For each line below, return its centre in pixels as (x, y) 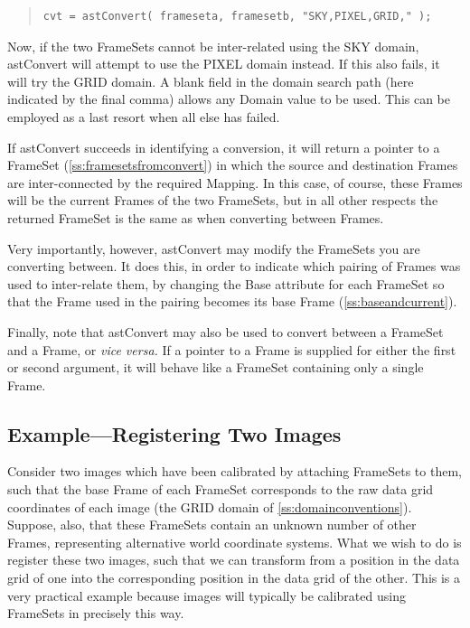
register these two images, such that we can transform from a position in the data (234, 560)
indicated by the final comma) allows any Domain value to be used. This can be (229, 99)
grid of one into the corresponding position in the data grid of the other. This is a (234, 578)
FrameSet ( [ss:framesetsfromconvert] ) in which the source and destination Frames (233, 165)
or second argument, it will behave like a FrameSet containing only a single (216, 367)
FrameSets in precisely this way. (96, 613)
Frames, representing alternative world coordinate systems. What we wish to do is (235, 542)
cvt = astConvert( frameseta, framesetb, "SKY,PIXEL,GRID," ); (237, 16)
